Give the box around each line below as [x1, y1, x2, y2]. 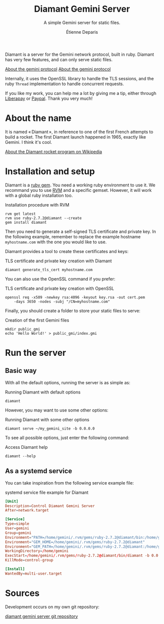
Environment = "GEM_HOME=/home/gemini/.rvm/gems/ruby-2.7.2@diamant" [5, 539, 145, 544]
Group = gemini [5, 530, 32, 535]
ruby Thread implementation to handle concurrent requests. [5, 81, 124, 87]
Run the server [5, 347, 66, 358]
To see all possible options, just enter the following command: [5, 435, 129, 440]
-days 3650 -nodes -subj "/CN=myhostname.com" [14, 299, 110, 304]
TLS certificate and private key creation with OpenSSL [5, 285, 114, 291]
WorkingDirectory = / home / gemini [5, 549, 69, 554]
